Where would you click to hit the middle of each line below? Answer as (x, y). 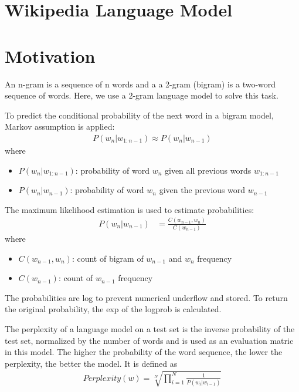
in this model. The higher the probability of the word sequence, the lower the (144, 352)
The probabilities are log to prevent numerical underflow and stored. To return (146, 297)
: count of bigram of (108, 258)
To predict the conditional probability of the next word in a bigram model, (139, 115)
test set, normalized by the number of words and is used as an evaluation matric (149, 340)
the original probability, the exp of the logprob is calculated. (113, 309)
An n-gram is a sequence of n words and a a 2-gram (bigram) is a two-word (140, 84)
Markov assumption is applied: (60, 126)
